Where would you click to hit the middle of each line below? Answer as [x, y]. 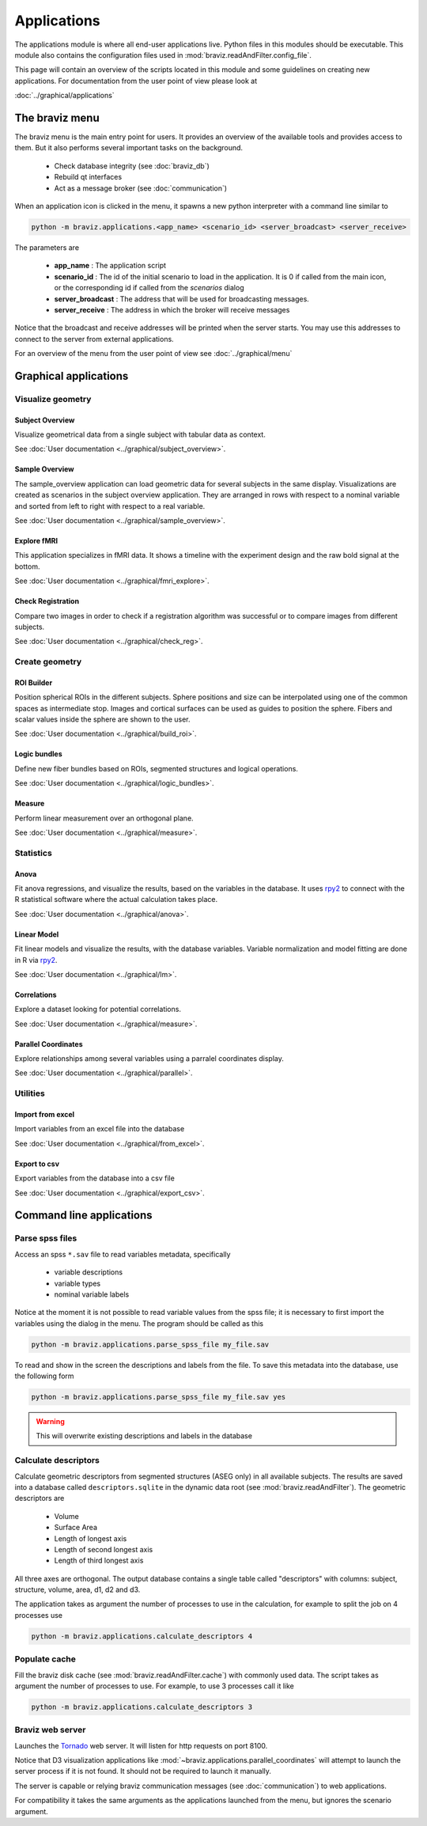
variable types [77, 1283]
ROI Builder [34, 682]
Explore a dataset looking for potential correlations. [98, 1010]
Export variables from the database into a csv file [95, 1178]
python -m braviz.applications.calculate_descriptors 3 [142, 1707]
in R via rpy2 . [36, 960]
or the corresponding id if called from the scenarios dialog [149, 288]
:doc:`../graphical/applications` [64, 96]
